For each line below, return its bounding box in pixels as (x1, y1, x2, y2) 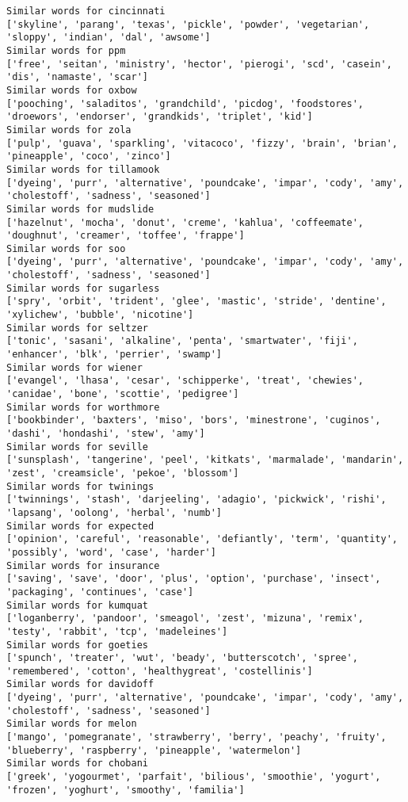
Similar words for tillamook (6, 163, 160, 175)
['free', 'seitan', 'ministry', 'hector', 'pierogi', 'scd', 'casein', (6, 58, 392, 70)
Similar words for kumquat (6, 599, 148, 611)
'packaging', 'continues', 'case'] (6, 586, 194, 598)
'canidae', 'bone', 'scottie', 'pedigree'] (6, 388, 239, 400)
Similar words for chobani (6, 758, 148, 770)
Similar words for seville (6, 441, 148, 453)
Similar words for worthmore (6, 401, 160, 413)
